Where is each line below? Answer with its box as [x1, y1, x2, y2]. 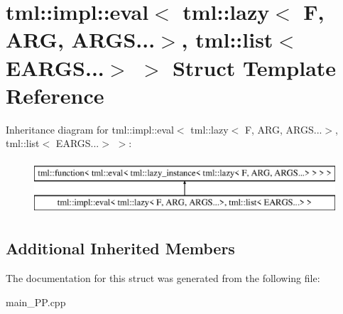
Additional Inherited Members [6, 237, 235, 259]
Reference [6, 80, 104, 109]
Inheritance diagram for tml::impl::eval [6, 121, 174, 136]
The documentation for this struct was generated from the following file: [6, 271, 320, 286]
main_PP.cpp [6, 294, 66, 309]
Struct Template [172, 53, 337, 82]
